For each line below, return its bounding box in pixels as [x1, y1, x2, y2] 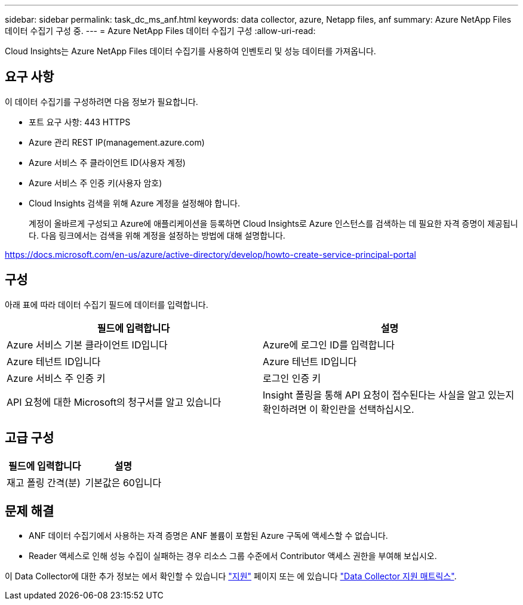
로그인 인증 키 [263, 372, 321, 384]
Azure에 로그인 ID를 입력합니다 [263, 338, 395, 351]
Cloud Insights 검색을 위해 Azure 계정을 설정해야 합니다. [29, 197, 241, 208]
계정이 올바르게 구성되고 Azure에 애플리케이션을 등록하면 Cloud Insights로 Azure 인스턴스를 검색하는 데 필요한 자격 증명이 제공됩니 [29, 218, 518, 229]
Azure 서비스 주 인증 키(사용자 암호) [29, 177, 162, 188]
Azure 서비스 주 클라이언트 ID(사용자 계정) [29, 157, 186, 168]
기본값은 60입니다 [85, 476, 162, 489]
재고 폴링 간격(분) [7, 476, 81, 489]
